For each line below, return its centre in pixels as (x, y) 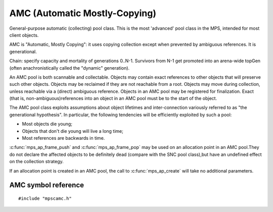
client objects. (24, 35)
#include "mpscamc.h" (45, 198)
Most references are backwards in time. (63, 138)
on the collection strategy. (37, 162)
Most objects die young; (47, 124)
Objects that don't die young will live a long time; (73, 131)
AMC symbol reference (47, 185)
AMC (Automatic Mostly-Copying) (83, 13)
